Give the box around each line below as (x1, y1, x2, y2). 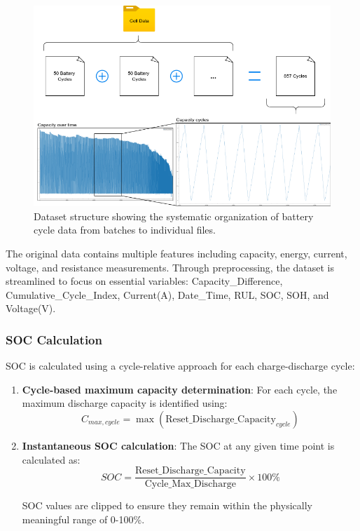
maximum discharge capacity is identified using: (22, 396, 228, 410)
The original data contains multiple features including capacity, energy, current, (6, 246, 347, 260)
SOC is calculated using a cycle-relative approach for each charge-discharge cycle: (6, 358, 355, 373)
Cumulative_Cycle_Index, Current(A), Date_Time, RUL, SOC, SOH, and (6, 287, 329, 302)
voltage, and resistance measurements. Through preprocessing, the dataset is (6, 260, 334, 274)
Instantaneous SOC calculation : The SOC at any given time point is (22, 438, 335, 452)
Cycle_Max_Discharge (144, 479, 236, 490)
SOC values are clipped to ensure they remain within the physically (22, 498, 312, 513)
